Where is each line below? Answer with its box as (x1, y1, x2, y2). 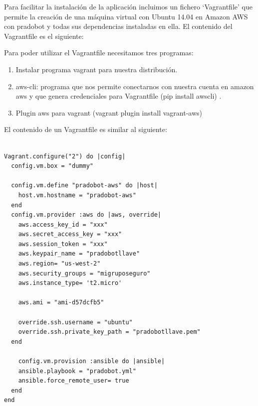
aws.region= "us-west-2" (18, 260, 101, 268)
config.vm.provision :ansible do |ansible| (18, 358, 165, 365)
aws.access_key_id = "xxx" (18, 221, 108, 228)
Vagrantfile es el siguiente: (4, 30, 84, 41)
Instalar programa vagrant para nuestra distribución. (15, 64, 178, 74)
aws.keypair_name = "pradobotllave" (18, 250, 140, 258)
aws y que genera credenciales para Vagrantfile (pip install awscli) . (15, 91, 222, 101)
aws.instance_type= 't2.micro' (18, 279, 122, 287)
